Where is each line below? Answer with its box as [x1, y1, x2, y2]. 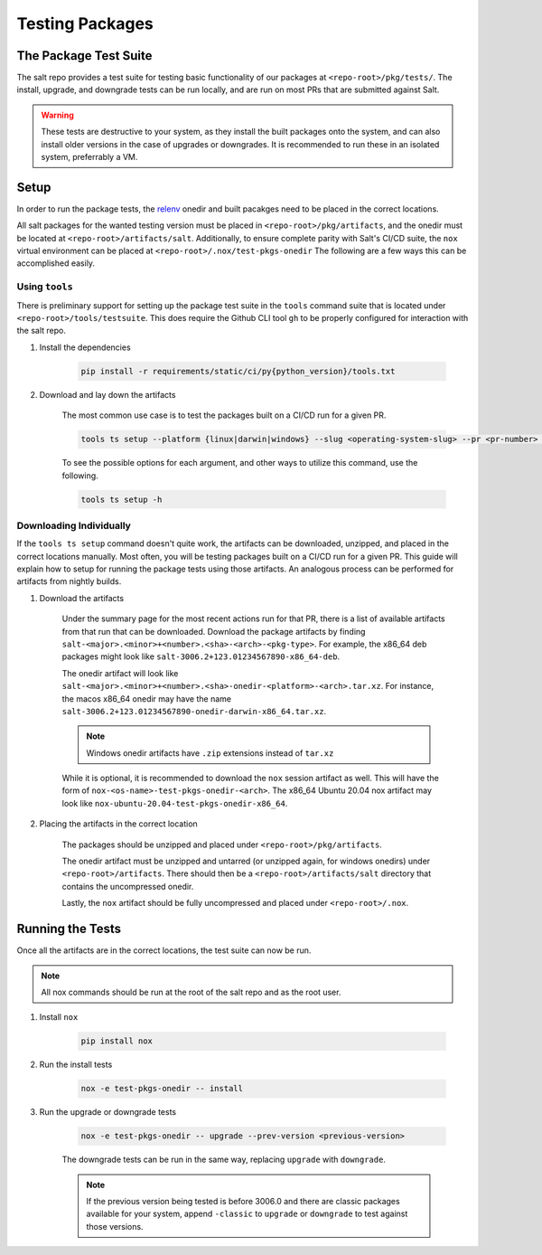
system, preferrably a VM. [41, 152, 138, 163]
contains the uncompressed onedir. [61, 881, 194, 892]
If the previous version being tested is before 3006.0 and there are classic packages [86, 1195, 401, 1206]
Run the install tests [39, 1059, 113, 1071]
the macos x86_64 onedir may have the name [61, 693, 232, 704]
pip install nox [80, 1036, 154, 1046]
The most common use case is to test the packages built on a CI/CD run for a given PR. [61, 410, 387, 420]
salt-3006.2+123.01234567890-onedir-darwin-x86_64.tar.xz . [61, 705, 327, 716]
